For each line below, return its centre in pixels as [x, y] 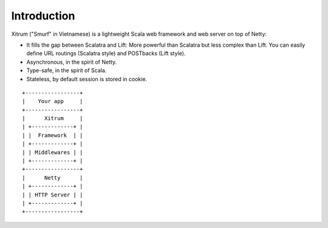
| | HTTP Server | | [53, 195]
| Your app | [53, 101]
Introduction [43, 16]
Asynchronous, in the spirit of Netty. [72, 62]
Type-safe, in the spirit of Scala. [67, 70]
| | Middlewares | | [53, 152]
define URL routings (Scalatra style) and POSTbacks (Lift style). [106, 53]
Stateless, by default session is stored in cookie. [87, 79]
